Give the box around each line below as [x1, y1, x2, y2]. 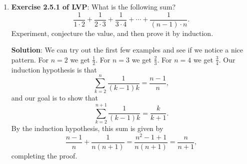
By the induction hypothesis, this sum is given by [11, 123, 163, 133]
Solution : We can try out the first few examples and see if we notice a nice [11, 44, 243, 55]
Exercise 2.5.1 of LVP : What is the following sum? [11, 1, 176, 11]
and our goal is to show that [11, 92, 98, 103]
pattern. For [11, 54, 48, 64]
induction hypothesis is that [11, 64, 97, 74]
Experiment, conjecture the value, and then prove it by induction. [11, 27, 213, 38]
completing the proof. [11, 150, 77, 160]
